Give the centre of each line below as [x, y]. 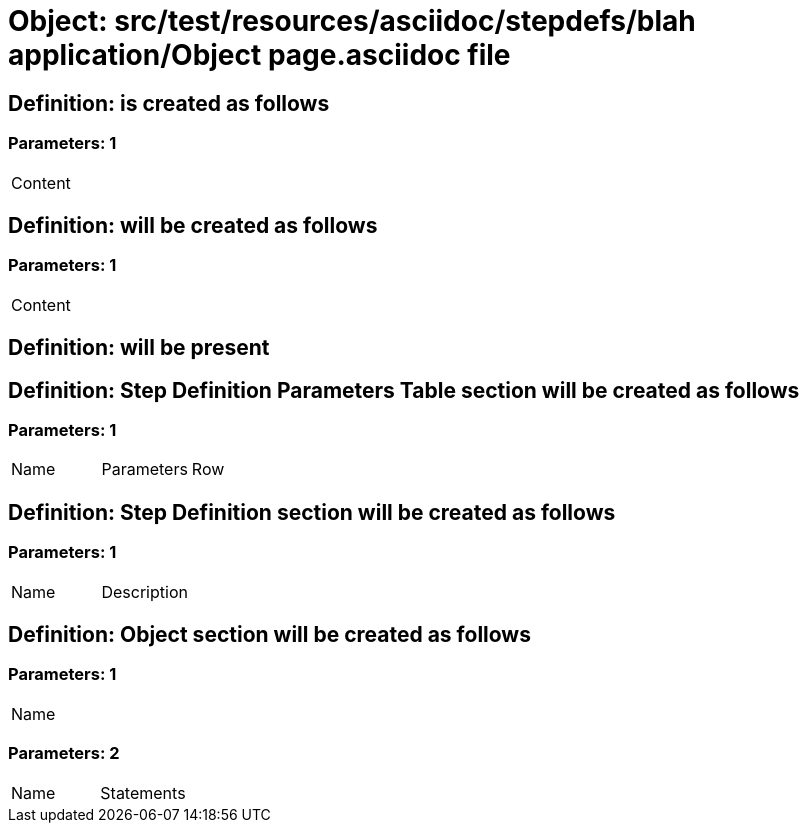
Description [144, 591]
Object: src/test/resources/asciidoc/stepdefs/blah [352, 21]
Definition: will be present [139, 348]
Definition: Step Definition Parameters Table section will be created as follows [404, 390]
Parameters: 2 [64, 753]
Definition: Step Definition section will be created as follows [312, 512]
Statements [143, 792]
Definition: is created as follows [169, 103]
